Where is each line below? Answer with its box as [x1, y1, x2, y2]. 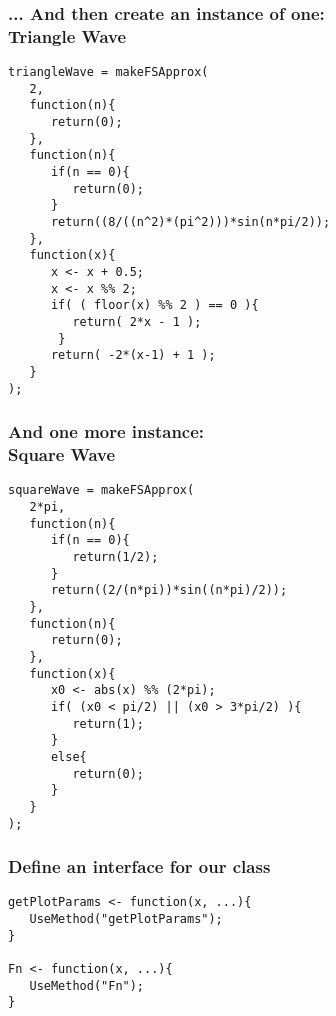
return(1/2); [72, 550, 159, 565]
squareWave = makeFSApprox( [8, 483, 195, 498]
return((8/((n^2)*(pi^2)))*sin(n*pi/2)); [50, 215, 331, 230]
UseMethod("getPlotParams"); [29, 912, 223, 927]
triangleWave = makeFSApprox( [8, 65, 209, 80]
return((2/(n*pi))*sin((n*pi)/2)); [50, 583, 288, 598]
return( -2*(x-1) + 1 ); [50, 348, 216, 363]
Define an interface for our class [8, 854, 271, 879]
